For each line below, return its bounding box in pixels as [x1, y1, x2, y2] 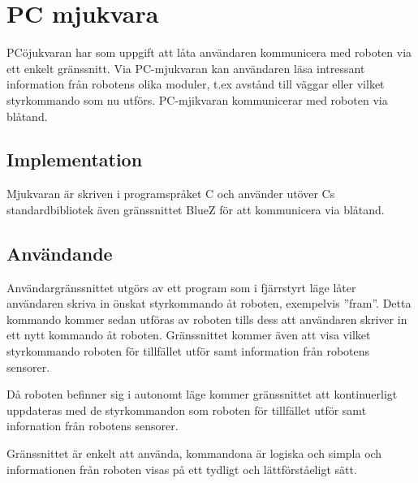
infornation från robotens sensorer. [6, 417, 179, 434]
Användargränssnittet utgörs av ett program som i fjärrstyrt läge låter [6, 278, 356, 295]
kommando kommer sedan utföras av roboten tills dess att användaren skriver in [6, 310, 407, 327]
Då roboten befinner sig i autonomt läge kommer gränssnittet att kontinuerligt [6, 386, 398, 403]
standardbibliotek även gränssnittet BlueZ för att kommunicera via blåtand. [6, 201, 385, 218]
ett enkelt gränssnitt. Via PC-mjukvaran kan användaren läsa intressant [6, 59, 365, 76]
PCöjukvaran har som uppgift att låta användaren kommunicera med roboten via [6, 44, 412, 61]
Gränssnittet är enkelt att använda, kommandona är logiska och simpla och [6, 445, 382, 462]
